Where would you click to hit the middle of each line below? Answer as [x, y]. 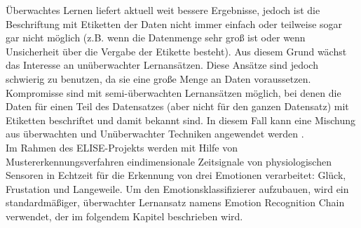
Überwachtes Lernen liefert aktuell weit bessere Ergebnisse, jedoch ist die [163, 10]
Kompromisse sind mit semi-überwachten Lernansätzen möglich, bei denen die [173, 92]
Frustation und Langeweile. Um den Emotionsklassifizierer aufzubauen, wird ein [177, 188]
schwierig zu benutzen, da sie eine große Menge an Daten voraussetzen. [158, 78]
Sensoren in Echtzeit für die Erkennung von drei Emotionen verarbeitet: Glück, [176, 175]
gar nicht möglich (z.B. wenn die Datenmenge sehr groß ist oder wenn [156, 38]
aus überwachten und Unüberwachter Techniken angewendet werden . [155, 134]
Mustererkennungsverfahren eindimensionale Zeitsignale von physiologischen [169, 161]
